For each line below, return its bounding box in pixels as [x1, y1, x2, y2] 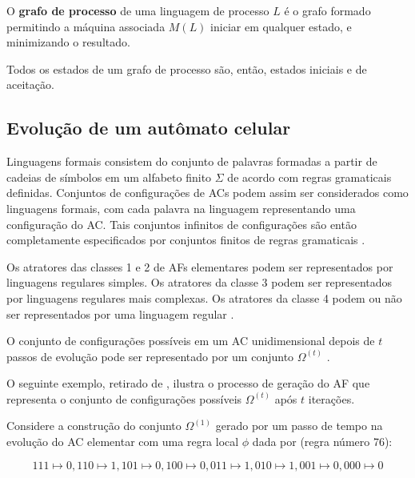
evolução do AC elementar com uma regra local [6, 433, 239, 450]
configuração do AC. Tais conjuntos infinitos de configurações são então [6, 215, 357, 232]
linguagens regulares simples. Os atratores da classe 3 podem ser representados [6, 274, 393, 291]
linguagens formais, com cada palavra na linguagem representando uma [6, 199, 356, 216]
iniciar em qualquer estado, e [210, 18, 352, 34]
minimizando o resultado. [6, 34, 130, 50]
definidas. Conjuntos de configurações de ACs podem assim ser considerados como [6, 184, 409, 201]
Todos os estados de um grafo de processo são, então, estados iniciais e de [6, 60, 367, 77]
